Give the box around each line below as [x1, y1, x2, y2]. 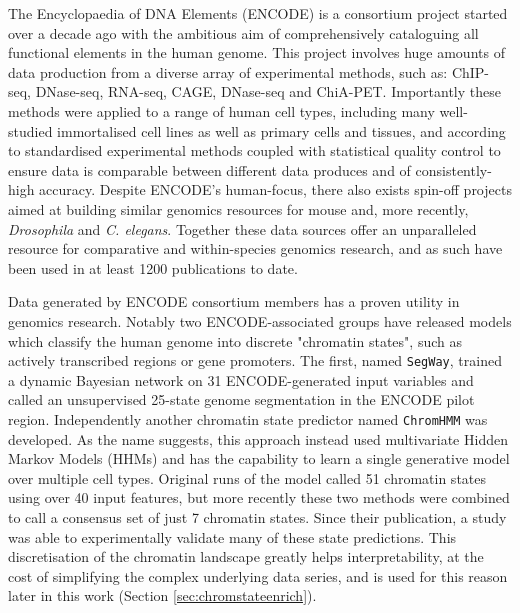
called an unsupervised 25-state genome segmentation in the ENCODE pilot [8, 389, 475, 410]
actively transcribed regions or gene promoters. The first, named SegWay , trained [8, 350, 502, 371]
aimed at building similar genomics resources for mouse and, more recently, [8, 198, 469, 219]
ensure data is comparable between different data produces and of [8, 159, 411, 180]
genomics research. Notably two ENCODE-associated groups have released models [8, 310, 512, 331]
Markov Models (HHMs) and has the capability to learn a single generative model [8, 448, 510, 469]
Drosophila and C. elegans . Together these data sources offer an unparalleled [8, 218, 477, 239]
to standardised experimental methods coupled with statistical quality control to [8, 140, 501, 161]
